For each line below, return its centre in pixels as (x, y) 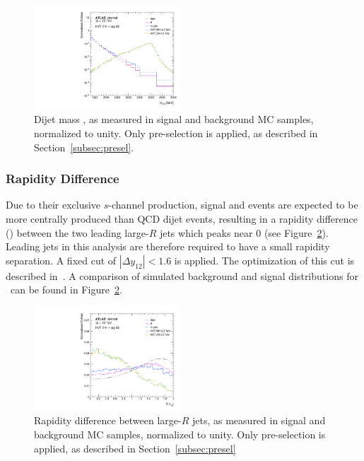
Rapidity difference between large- (108, 420)
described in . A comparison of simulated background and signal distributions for (182, 275)
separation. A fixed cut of (61, 260)
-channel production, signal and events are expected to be (233, 205)
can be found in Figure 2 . (66, 290)
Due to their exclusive (53, 205)
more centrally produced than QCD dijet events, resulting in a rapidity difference (182, 218)
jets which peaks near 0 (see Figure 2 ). (244, 232)
